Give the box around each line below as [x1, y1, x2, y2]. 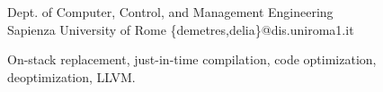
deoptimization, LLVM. [7, 67, 136, 86]
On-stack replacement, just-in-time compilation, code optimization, [7, 50, 377, 69]
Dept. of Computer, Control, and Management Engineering [7, 3, 334, 21]
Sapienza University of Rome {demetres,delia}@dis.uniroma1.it [7, 20, 354, 38]
